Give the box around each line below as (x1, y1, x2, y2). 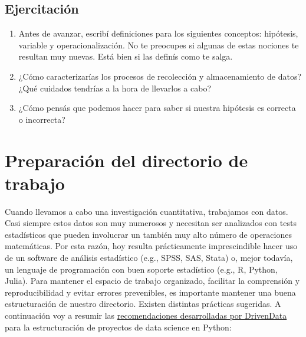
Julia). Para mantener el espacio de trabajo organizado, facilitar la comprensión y (5, 274, 300, 287)
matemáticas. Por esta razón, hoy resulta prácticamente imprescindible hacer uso (5, 240, 298, 252)
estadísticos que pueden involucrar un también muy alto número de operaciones (5, 228, 292, 240)
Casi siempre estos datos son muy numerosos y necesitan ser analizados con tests (5, 217, 297, 229)
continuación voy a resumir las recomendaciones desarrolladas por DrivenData (5, 309, 287, 322)
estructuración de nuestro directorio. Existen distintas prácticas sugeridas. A (5, 297, 281, 310)
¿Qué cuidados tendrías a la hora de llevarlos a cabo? (18, 81, 212, 94)
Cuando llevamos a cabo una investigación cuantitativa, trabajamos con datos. (5, 205, 288, 217)
